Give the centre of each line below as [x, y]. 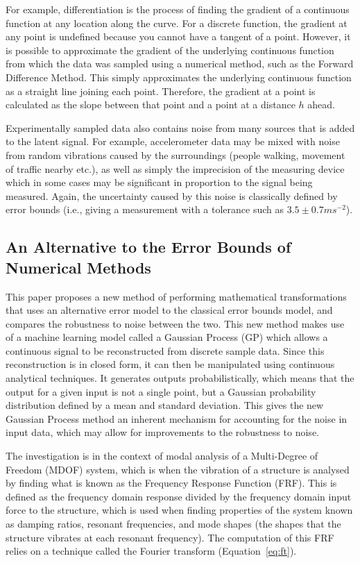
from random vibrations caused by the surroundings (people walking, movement [175, 154]
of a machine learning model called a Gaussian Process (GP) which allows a [167, 337]
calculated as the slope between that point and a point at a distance [151, 104]
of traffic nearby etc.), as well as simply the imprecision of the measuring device [175, 168]
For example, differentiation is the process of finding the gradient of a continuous [178, 9]
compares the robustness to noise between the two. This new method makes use [175, 323]
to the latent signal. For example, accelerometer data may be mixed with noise [173, 141]
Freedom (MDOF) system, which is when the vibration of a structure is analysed [178, 469]
